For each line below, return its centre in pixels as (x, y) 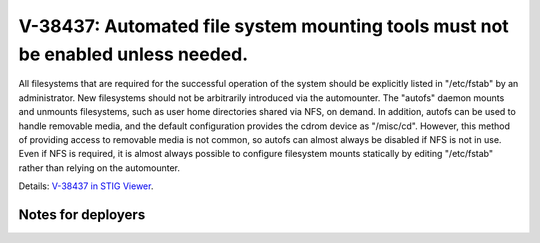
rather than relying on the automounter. (99, 167)
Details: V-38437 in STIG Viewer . (86, 186)
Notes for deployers (82, 214)
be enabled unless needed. (133, 54)
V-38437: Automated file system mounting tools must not (263, 26)
